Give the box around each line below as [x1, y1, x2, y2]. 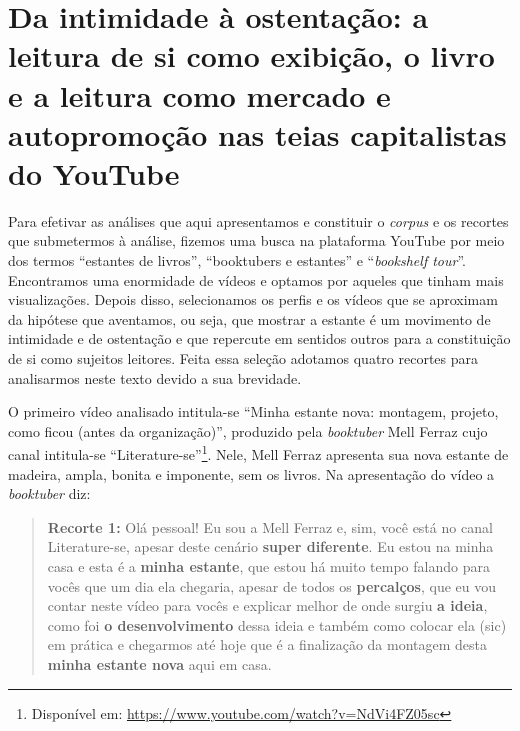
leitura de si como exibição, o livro [8, 35, 495, 76]
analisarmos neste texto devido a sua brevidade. [8, 367, 302, 388]
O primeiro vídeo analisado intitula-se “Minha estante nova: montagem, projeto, [8, 401, 499, 422]
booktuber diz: [8, 483, 91, 504]
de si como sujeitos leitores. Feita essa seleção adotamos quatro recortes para [8, 348, 478, 369]
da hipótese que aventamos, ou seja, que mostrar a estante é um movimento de [8, 308, 491, 329]
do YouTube [8, 152, 180, 193]
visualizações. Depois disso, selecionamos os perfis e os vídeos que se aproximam [8, 289, 498, 310]
